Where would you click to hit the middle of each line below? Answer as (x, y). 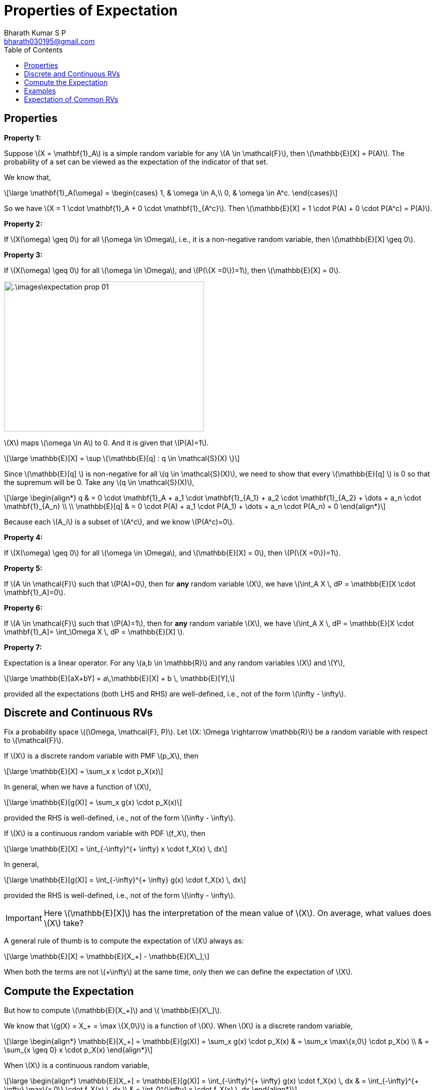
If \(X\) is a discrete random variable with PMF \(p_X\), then (101, 756)
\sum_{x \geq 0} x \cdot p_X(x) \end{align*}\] (78, 1050)
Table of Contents (33, 49)
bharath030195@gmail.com (49, 41)
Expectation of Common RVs (71, 99)
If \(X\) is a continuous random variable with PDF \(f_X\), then (105, 833)
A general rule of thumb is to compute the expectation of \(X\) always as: (124, 941)
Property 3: (23, 254)
